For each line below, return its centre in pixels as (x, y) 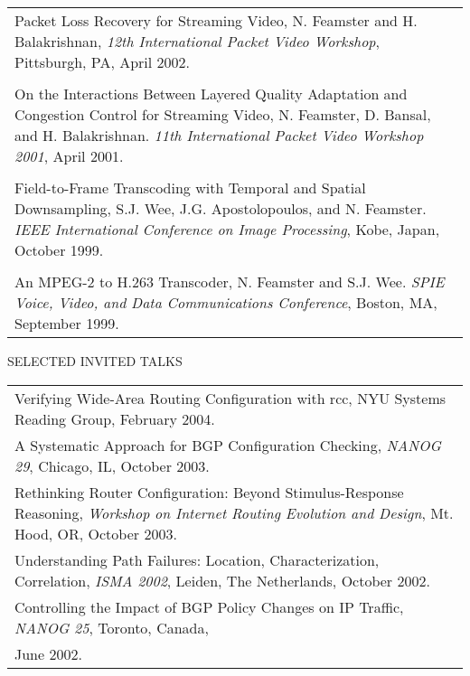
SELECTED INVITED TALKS (95, 361)
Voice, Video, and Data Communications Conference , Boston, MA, (226, 302)
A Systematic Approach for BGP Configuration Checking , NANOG (228, 445)
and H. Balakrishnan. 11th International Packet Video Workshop (219, 135)
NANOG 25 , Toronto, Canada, (112, 627)
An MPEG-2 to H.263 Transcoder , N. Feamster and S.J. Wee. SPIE (230, 282)
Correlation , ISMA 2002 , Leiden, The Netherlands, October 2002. (222, 580)
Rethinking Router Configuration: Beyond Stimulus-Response (209, 492)
